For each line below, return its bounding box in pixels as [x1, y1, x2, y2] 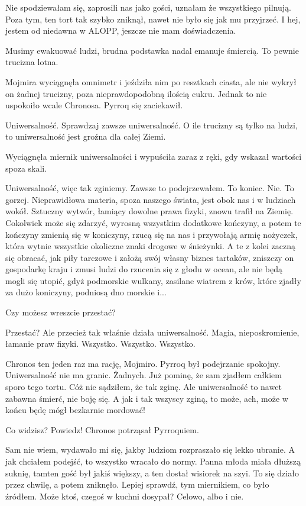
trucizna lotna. [5, 56, 58, 68]
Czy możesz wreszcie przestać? [5, 306, 116, 318]
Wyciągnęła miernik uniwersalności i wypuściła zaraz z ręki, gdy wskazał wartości [5, 150, 302, 162]
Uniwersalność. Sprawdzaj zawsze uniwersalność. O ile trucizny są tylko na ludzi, [5, 118, 298, 131]
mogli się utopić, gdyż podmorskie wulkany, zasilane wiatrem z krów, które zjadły [5, 274, 301, 286]
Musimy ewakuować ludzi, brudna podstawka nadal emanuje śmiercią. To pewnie [5, 44, 299, 56]
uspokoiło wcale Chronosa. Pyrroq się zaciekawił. [5, 99, 183, 111]
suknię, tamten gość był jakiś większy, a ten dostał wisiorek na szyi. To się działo [5, 466, 299, 479]
